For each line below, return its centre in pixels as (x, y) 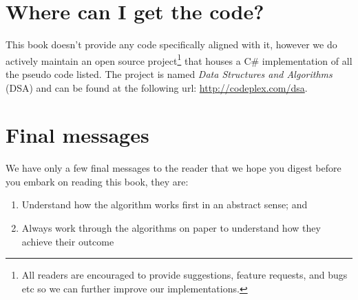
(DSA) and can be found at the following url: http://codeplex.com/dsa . (157, 87)
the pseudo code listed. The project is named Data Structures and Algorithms (169, 73)
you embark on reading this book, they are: (97, 181)
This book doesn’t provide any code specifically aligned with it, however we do (171, 44)
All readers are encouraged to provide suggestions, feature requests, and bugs (185, 275)
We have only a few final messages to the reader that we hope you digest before (173, 168)
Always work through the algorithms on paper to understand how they (171, 228)
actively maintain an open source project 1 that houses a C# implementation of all (179, 59)
